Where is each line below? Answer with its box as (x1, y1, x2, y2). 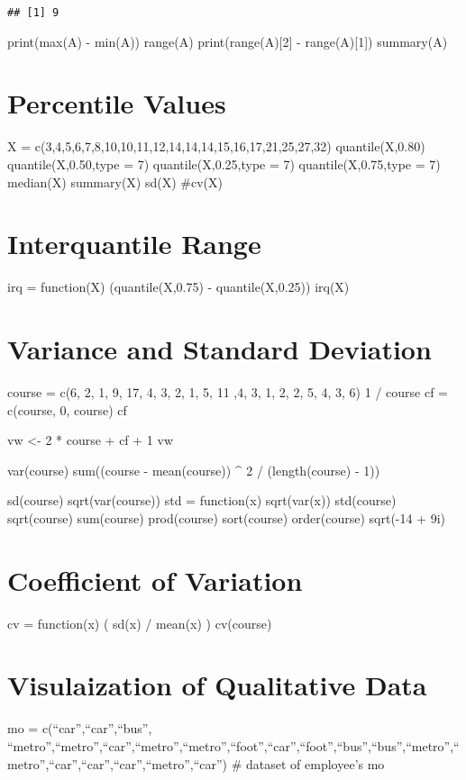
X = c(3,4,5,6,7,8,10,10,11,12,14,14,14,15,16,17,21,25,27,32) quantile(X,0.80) (7, 137, 425, 156)
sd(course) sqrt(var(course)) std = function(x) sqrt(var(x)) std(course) (7, 491, 397, 510)
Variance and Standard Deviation (7, 331, 432, 367)
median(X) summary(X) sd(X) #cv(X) (7, 172, 223, 191)
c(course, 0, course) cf (7, 400, 127, 419)
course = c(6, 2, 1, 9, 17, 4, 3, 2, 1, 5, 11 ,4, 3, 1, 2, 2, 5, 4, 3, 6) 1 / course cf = (7, 383, 448, 401)
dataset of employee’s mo (246, 754, 385, 773)
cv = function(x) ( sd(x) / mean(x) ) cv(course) (7, 613, 272, 632)
